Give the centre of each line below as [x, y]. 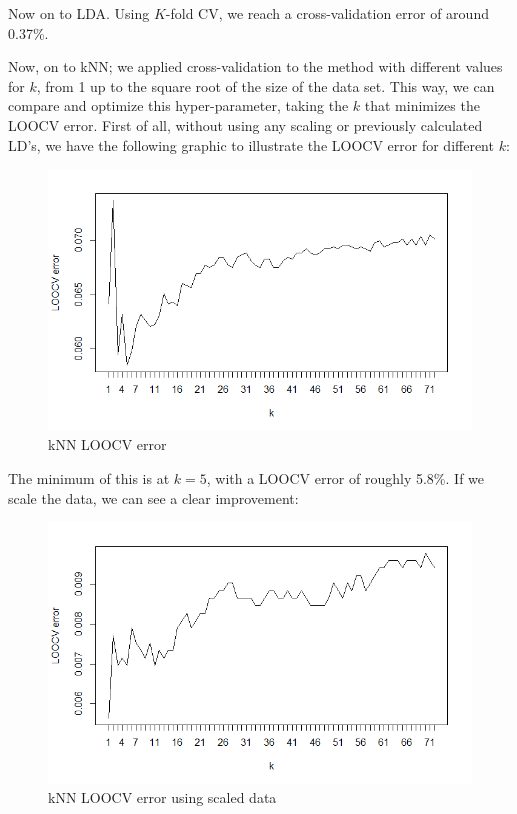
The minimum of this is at [89, 478]
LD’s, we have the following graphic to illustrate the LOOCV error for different [251, 144]
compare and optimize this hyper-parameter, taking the [178, 105]
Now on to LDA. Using [79, 13]
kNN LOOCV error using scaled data [162, 797]
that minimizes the [422, 105]
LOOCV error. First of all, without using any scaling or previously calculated [245, 124]
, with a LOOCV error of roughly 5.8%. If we [345, 478]
